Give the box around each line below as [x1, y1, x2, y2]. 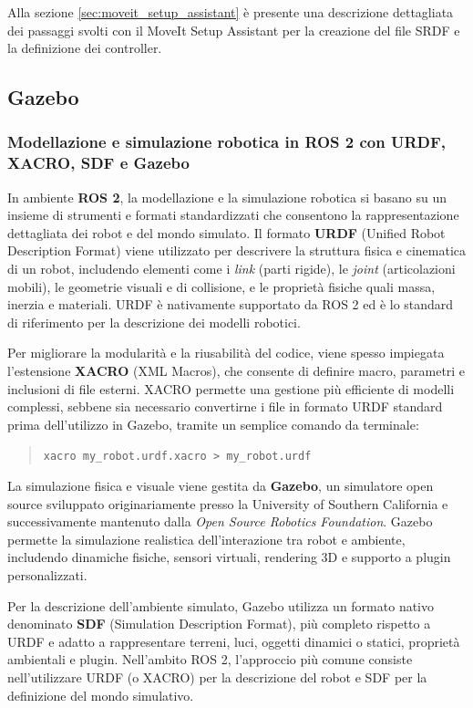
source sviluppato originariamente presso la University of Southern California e [7, 494, 448, 513]
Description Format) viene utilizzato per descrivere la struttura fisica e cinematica [7, 241, 467, 260]
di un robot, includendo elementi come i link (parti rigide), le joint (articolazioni [7, 259, 456, 278]
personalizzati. [7, 566, 87, 585]
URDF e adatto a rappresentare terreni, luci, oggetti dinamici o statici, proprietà [7, 631, 460, 651]
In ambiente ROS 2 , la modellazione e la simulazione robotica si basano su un [7, 187, 447, 206]
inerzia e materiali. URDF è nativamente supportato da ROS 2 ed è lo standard [7, 295, 454, 314]
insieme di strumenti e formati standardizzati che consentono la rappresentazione [7, 205, 459, 224]
